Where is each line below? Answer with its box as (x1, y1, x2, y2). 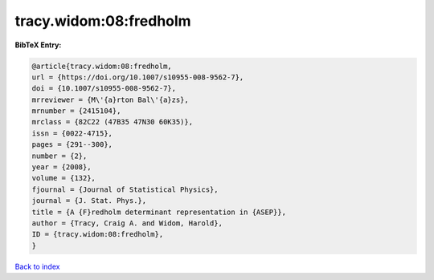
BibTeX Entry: (14, 40, 62, 50)
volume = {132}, (31, 173, 96, 183)
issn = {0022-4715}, (31, 128, 113, 138)
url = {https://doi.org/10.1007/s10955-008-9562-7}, (31, 72, 244, 82)
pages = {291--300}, (31, 140, 113, 149)
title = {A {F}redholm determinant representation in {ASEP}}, (31, 207, 287, 217)
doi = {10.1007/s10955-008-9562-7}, (31, 84, 177, 93)
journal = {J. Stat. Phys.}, (31, 197, 147, 205)
